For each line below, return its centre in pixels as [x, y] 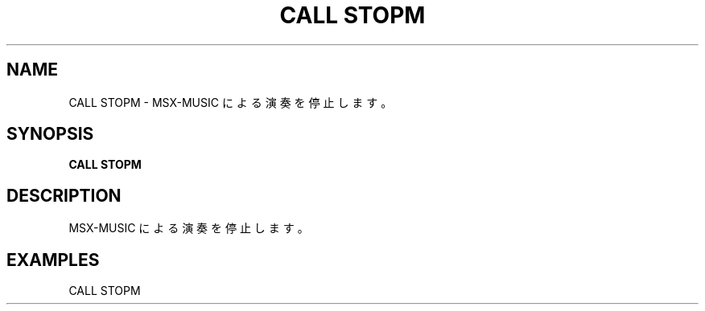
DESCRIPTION [64, 195]
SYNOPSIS [50, 134]
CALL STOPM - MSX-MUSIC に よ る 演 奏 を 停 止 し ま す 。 [231, 102]
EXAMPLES [53, 260]
